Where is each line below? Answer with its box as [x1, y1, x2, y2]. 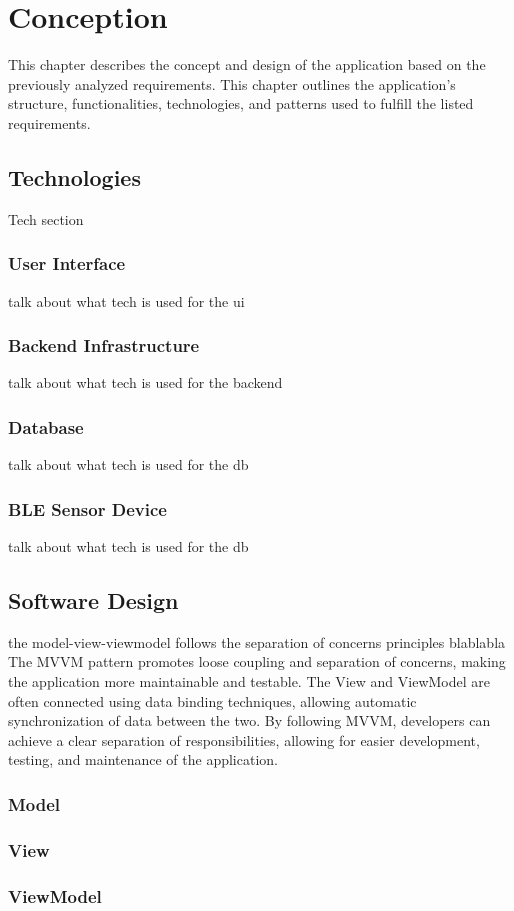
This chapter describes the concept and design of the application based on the [8, 54, 486, 75]
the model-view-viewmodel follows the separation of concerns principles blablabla [8, 631, 506, 652]
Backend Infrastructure [8, 333, 200, 358]
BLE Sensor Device [8, 496, 167, 521]
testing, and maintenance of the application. [8, 749, 278, 770]
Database [8, 414, 84, 439]
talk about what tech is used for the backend [8, 372, 283, 393]
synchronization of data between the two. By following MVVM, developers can [8, 710, 491, 731]
